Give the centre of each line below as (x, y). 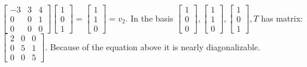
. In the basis (149, 18)
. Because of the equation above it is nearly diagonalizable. (153, 46)
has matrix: (282, 18)
